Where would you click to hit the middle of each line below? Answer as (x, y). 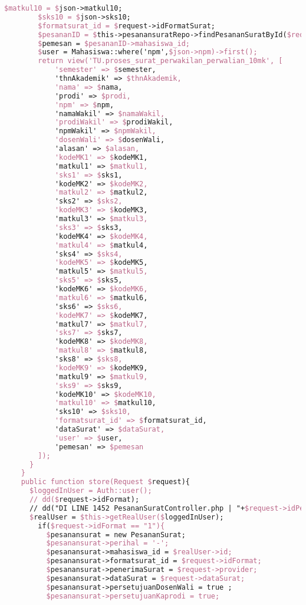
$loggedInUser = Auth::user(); (91, 491)
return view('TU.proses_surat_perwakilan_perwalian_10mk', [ (160, 61)
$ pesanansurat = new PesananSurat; (116, 535)
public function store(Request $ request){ (105, 482)
